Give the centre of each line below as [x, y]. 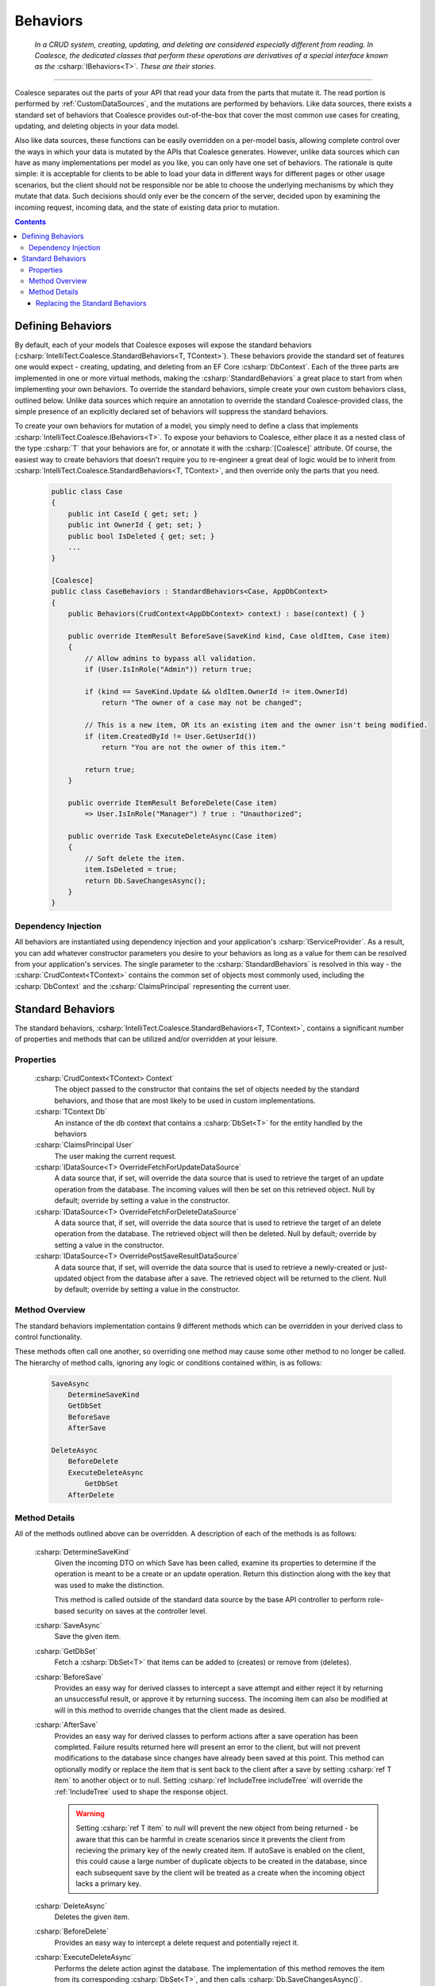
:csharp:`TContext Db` [71, 1111]
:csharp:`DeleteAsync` [71, 1906]
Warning [90, 1813]
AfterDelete [91, 1495]
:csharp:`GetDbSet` [66, 1651]
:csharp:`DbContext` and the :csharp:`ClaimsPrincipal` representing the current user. [153, 986]
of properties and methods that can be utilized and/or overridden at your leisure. [146, 1039]
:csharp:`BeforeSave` [69, 1677]
